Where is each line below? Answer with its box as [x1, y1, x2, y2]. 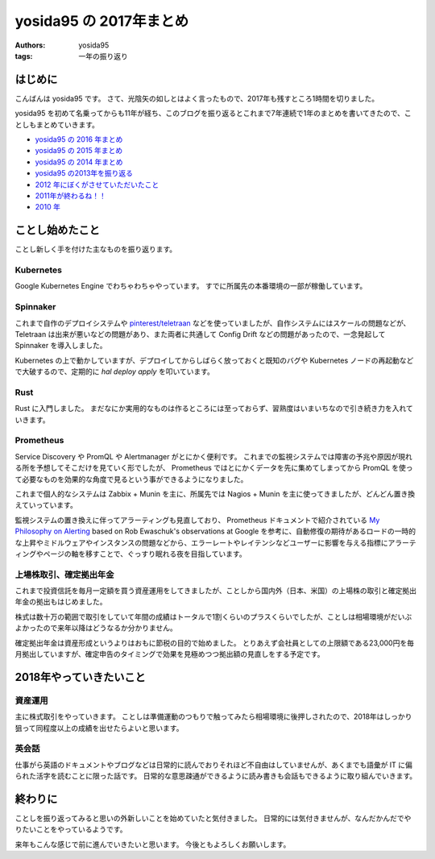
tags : [14, 51, 33, 60]
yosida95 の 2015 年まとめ [35, 146, 123, 156]
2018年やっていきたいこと [14, 670, 147, 684]
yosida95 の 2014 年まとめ [35, 157, 124, 167]
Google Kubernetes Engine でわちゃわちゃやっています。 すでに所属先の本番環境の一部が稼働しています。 [14, 281, 367, 291]
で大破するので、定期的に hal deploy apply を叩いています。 [14, 367, 215, 376]
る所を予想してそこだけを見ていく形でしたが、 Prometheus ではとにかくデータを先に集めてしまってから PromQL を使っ [14, 463, 414, 473]
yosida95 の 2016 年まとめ [35, 135, 123, 144]
